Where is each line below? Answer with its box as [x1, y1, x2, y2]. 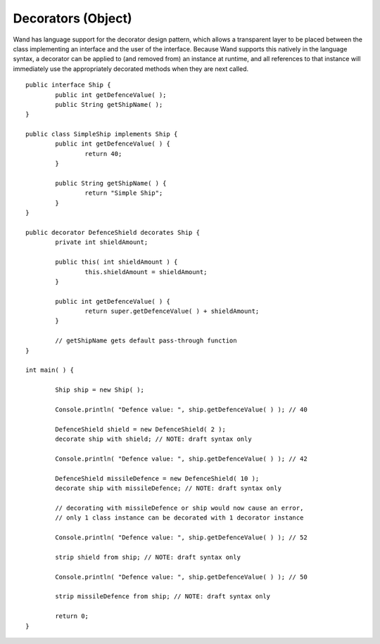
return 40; [84, 150, 122, 157]
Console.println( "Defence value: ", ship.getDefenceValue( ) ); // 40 [55, 406, 308, 413]
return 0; [55, 612, 89, 620]
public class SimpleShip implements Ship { [25, 130, 178, 139]
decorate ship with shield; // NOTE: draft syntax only [55, 435, 253, 443]
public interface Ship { [25, 81, 111, 89]
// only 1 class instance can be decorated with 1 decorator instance [55, 514, 304, 522]
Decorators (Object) [13, 11, 133, 26]
